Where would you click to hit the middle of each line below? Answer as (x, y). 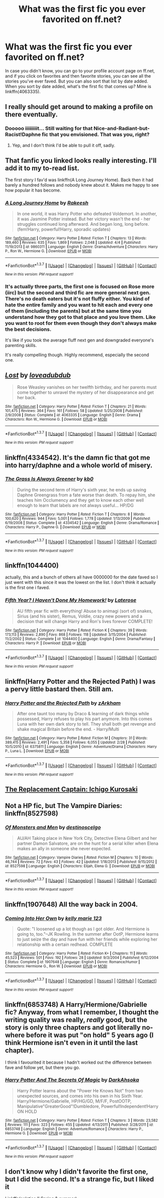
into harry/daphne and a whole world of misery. (79, 465)
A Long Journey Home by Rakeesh (47, 203)
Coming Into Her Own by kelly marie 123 (53, 918)
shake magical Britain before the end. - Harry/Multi (68, 729)
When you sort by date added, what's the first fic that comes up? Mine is (78, 86)
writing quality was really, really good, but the (76, 1020)
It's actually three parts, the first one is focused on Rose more (80, 287)
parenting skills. (21, 345)
